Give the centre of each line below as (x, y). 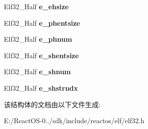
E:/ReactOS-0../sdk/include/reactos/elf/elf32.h (74, 121)
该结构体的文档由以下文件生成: (52, 104)
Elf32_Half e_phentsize (42, 23)
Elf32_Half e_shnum (37, 72)
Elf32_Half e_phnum (38, 39)
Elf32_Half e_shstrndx (41, 88)
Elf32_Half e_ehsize (36, 6)
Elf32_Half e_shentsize (41, 55)
